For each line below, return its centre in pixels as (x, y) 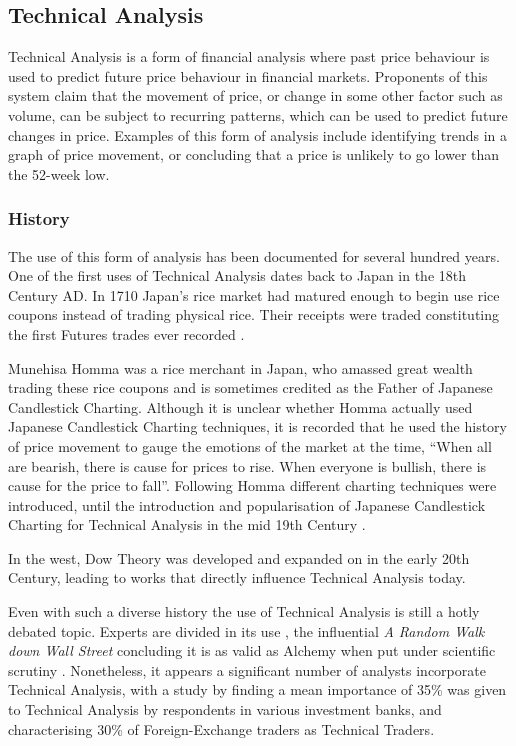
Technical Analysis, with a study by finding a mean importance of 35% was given (257, 689)
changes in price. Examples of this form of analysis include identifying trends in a (257, 134)
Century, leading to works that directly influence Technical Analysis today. (237, 577)
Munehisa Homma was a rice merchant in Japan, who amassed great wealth (240, 367)
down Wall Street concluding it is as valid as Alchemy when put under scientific (252, 650)
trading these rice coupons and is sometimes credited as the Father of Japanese (250, 387)
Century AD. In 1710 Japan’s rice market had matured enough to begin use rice (254, 294)
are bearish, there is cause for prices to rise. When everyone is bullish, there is (247, 465)
